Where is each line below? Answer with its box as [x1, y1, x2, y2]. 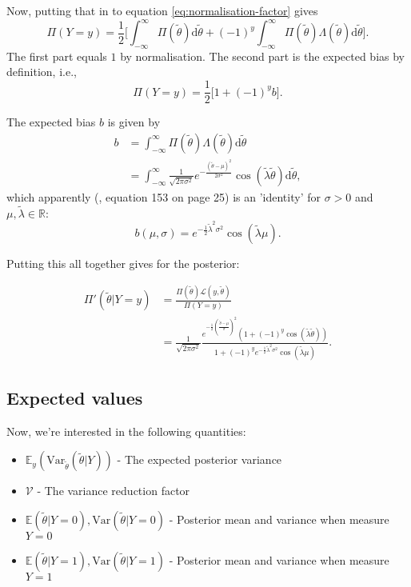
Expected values [6, 385, 143, 409]
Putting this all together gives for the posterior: [6, 254, 240, 271]
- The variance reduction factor [37, 482, 190, 499]
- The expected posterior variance [117, 451, 282, 468]
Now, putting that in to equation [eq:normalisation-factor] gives [6, 2, 318, 18]
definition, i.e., [6, 63, 77, 80]
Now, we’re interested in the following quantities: [6, 422, 246, 439]
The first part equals [6, 47, 107, 64]
